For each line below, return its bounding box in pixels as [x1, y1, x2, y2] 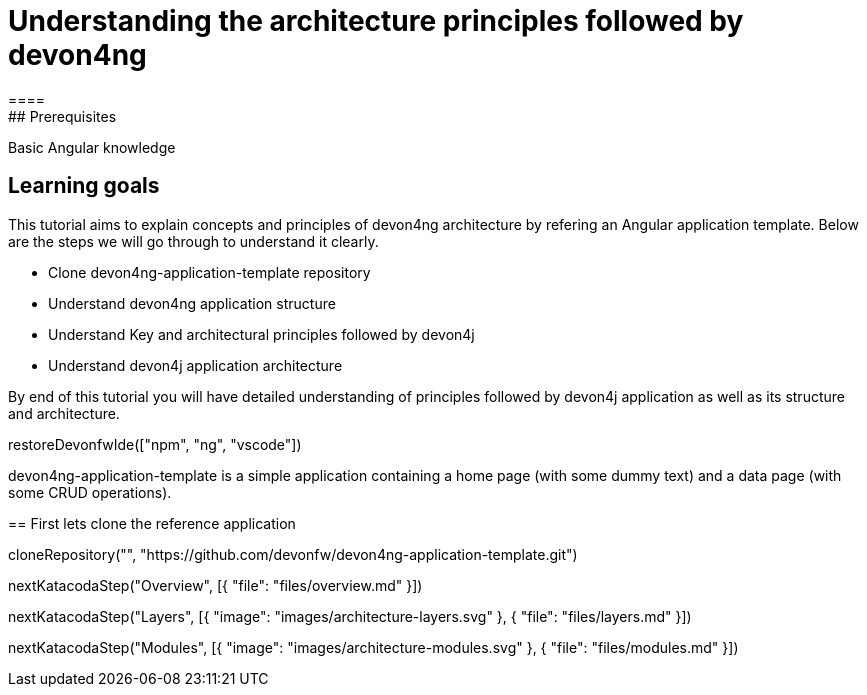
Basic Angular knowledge [8, 138, 176, 156]
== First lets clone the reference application [8, 514, 296, 532]
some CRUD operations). [8, 483, 172, 501]
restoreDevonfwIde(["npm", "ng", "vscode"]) [8, 435, 302, 453]
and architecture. [8, 404, 120, 422]
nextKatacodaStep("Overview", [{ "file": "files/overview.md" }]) [8, 576, 423, 594]
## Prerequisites [8, 107, 117, 125]
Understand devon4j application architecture [48, 356, 343, 374]
